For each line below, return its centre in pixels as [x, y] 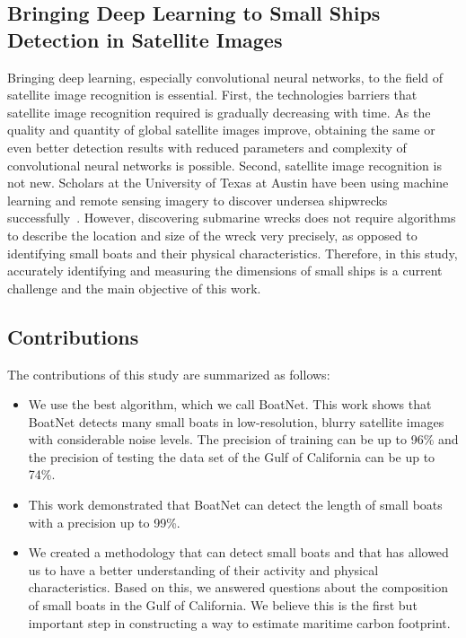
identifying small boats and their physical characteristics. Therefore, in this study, [233, 253]
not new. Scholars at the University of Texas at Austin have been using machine [228, 183]
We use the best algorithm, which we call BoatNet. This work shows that [230, 404]
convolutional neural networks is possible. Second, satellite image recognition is [224, 165]
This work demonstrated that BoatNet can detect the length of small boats [235, 505]
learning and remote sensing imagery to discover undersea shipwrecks [198, 200]
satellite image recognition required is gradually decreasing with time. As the [219, 112]
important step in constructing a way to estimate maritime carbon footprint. [239, 622]
